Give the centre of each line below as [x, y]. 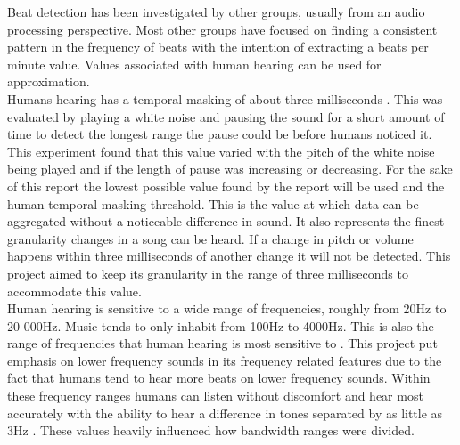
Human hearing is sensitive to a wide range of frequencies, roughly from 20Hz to [227, 308]
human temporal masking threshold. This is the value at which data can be [213, 203]
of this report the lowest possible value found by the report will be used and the [226, 186]
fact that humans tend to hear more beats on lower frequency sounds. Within [219, 378]
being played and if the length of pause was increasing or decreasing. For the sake [230, 169]
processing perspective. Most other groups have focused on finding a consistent [222, 29]
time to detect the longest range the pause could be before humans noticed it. [220, 134]
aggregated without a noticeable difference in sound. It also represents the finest [226, 221]
